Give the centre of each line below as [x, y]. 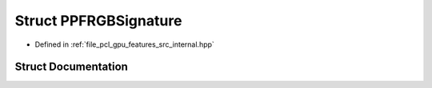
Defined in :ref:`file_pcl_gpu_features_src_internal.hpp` [125, 44]
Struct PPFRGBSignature [98, 21]
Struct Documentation [71, 67]
